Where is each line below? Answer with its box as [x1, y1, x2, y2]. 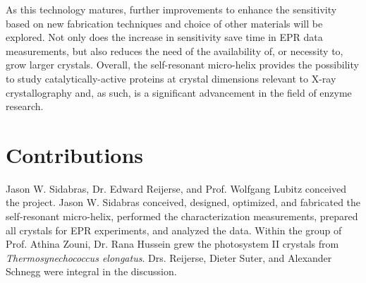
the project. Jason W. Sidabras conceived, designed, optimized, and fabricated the [6, 195, 361, 210]
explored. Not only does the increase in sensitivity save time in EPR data [6, 30, 323, 44]
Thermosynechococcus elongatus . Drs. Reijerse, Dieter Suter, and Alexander [6, 250, 332, 265]
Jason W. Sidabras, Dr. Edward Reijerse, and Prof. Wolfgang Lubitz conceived [6, 181, 347, 195]
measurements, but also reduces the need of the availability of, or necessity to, [6, 43, 343, 58]
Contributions [6, 140, 144, 169]
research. [6, 99, 44, 114]
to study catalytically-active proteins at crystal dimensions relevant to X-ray [6, 71, 336, 85]
